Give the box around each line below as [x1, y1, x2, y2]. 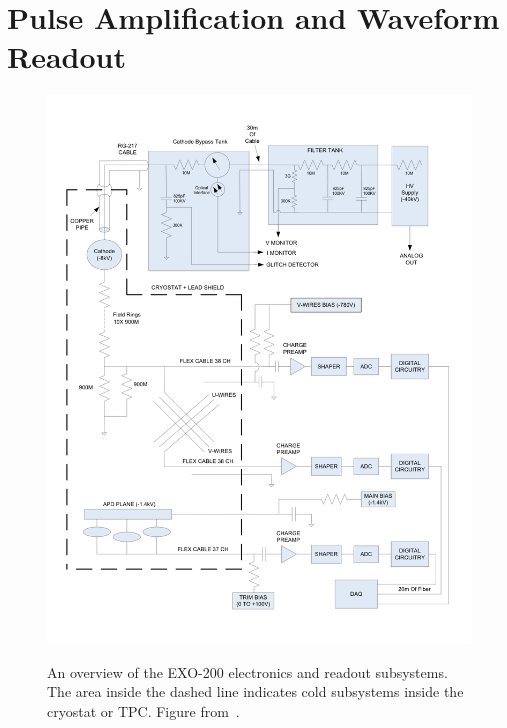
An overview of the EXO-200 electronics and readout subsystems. [47, 661, 448, 682]
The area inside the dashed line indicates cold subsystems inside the [47, 681, 464, 702]
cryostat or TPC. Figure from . [47, 700, 240, 721]
